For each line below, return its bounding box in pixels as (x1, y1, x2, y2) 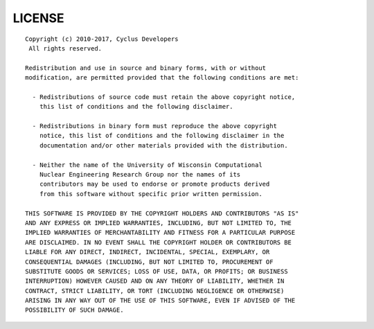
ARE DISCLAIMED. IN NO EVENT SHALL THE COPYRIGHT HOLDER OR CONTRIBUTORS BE (25, 238, 292, 246)
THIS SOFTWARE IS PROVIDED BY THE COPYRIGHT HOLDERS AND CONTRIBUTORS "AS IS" (25, 209, 299, 217)
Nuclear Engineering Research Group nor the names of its (39, 170, 241, 179)
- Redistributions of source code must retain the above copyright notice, (32, 93, 296, 100)
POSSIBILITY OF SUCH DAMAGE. (25, 306, 124, 314)
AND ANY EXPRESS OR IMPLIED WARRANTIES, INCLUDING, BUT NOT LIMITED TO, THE (25, 219, 292, 226)
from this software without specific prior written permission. (39, 190, 262, 197)
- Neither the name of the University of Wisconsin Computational (32, 161, 262, 169)
